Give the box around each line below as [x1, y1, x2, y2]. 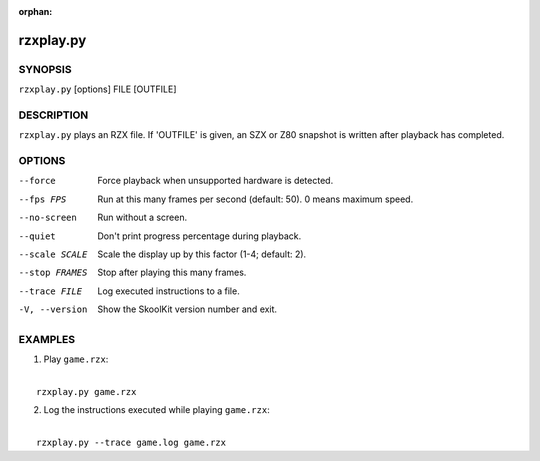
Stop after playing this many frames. [97, 266, 247, 279]
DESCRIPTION [18, 108, 89, 122]
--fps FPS [18, 193, 67, 205]
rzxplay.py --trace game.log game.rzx [36, 437, 227, 449]
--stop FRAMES [18, 267, 88, 279]
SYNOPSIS [18, 62, 72, 76]
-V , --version [18, 304, 88, 315]
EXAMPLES [18, 332, 75, 346]
